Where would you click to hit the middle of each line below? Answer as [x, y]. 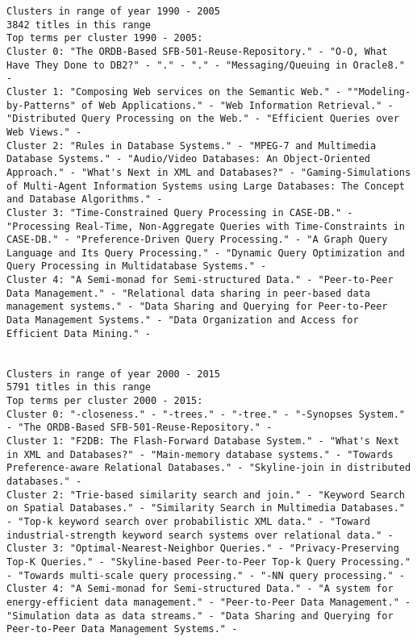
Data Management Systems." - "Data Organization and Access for [183, 320]
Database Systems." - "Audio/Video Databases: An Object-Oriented [189, 159]
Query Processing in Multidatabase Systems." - [137, 266]
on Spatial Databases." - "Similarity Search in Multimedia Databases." [206, 508]
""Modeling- [379, 92]
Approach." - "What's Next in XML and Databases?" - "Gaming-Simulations [209, 172]
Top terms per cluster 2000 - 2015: [105, 401]
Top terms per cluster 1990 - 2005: [105, 38]
